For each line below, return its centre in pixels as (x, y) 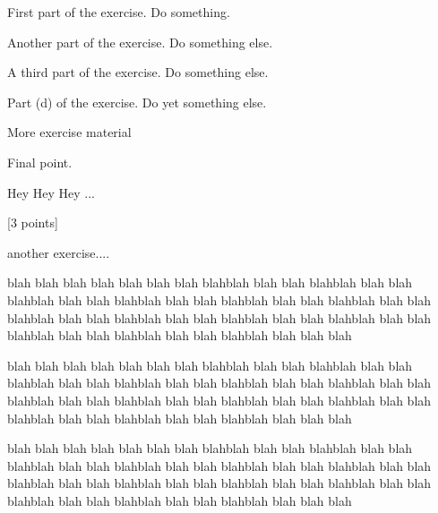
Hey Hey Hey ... (51, 192)
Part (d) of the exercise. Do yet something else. (137, 102)
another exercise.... (59, 252)
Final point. (40, 162)
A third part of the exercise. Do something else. (138, 72)
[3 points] (33, 222)
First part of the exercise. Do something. (119, 12)
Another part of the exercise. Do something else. (140, 42)
